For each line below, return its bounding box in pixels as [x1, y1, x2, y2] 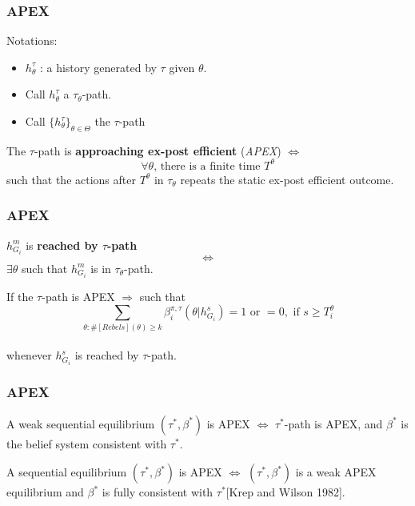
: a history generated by [39, 58, 157, 75]
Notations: [6, 32, 58, 49]
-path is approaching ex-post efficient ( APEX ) [34, 142, 281, 159]
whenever [6, 347, 52, 363]
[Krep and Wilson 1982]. [225, 484, 345, 500]
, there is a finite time [154, 160, 261, 172]
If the [6, 287, 34, 304]
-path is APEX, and [284, 415, 383, 432]
